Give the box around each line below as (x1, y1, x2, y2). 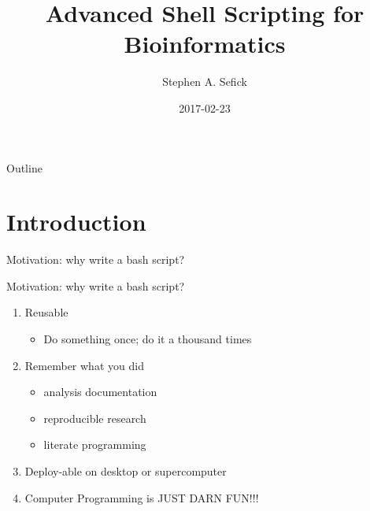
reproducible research (43, 409, 146, 426)
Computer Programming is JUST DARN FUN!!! (24, 489, 259, 505)
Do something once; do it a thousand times (43, 331, 252, 346)
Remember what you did (24, 357, 144, 373)
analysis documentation (43, 383, 157, 400)
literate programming (43, 436, 146, 453)
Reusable (24, 304, 68, 320)
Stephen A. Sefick (162, 73, 247, 90)
